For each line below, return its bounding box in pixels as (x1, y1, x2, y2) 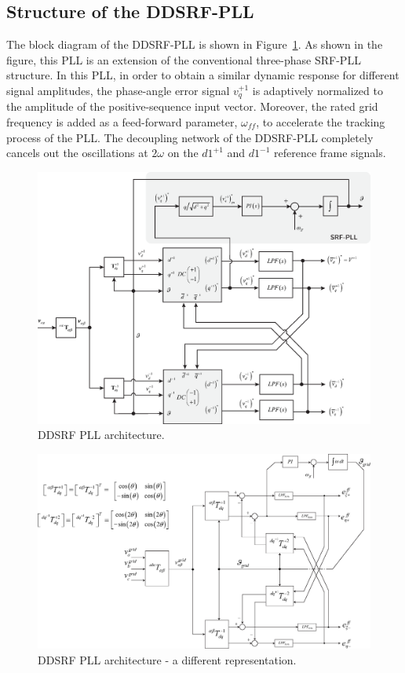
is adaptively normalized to (252, 82, 383, 98)
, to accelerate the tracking (256, 114, 385, 130)
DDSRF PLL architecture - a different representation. (38, 651, 297, 668)
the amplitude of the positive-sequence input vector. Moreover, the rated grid (6, 98, 378, 115)
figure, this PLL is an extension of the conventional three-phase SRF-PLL (6, 51, 361, 68)
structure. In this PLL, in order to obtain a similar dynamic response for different (6, 67, 400, 83)
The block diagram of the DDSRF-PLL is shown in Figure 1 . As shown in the (6, 36, 383, 53)
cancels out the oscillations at (6, 144, 148, 161)
